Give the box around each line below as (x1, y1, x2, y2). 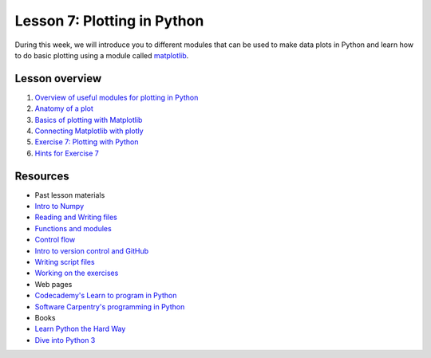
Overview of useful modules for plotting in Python (34, 92, 199, 102)
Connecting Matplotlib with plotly (34, 126, 144, 136)
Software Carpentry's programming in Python (34, 301, 185, 311)
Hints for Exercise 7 (34, 148, 99, 158)
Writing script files (34, 258, 95, 267)
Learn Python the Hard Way (34, 324, 126, 334)
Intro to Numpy (34, 202, 85, 211)
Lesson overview (14, 72, 102, 85)
